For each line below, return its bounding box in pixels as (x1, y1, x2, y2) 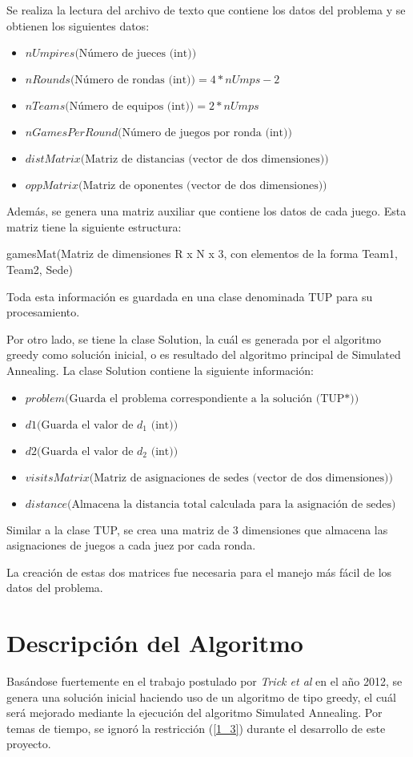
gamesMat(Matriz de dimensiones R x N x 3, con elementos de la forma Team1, (6, 245, 398, 262)
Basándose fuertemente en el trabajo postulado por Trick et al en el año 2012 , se (6, 673, 403, 690)
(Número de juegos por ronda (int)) (118, 127, 292, 139)
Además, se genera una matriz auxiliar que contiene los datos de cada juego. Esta (6, 203, 407, 219)
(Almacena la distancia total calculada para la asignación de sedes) (66, 498, 396, 510)
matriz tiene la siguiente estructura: (6, 218, 182, 235)
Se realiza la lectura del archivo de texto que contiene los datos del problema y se (6, 2, 406, 18)
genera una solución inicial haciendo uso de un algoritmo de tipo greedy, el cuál (6, 688, 396, 705)
